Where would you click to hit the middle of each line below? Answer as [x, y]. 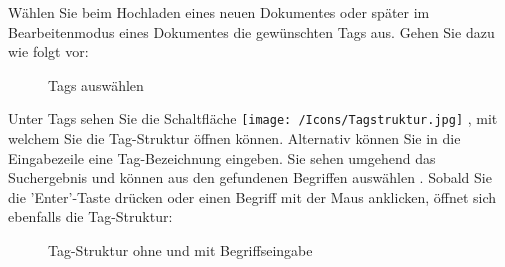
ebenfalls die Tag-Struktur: [90, 216]
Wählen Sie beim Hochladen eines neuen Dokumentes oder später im [219, 12]
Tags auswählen [96, 84]
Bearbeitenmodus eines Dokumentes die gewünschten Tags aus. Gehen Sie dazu [251, 31]
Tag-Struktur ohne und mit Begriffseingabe [180, 250]
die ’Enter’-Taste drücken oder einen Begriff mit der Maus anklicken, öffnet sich [252, 196]
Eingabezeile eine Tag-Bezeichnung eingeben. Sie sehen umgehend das [222, 157]
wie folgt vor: [48, 51]
